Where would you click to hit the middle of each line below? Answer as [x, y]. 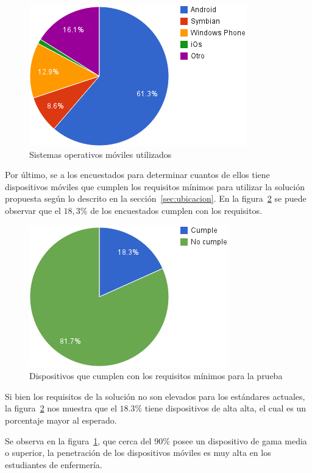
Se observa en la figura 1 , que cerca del [78, 440]
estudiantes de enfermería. [54, 464]
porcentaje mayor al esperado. [61, 420]
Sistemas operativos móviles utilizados [101, 154]
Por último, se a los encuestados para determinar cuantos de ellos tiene [137, 175]
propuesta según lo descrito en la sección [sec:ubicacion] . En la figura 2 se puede [156, 198]
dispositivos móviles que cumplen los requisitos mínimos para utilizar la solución [155, 186]
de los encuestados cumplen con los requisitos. [176, 210]
